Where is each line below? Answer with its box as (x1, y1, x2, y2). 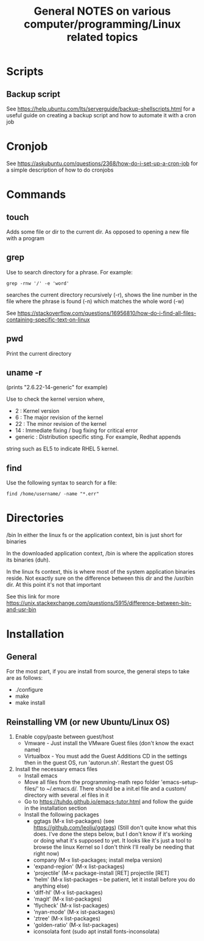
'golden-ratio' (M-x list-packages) (33, 921, 119, 928)
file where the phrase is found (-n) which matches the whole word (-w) (6, 298, 185, 305)
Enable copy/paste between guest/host (15, 733, 114, 740)
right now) (33, 849, 60, 857)
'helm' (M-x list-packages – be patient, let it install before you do (33, 876, 195, 883)
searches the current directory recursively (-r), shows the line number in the (6, 291, 197, 298)
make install (15, 699, 46, 706)
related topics (66, 31, 138, 44)
